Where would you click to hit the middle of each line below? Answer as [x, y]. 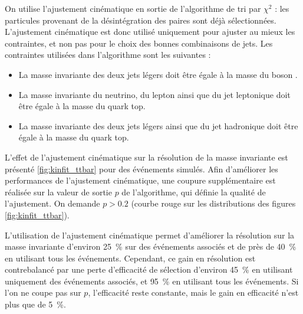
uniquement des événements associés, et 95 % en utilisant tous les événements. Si [152, 281]
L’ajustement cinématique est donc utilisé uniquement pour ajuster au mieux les [150, 32]
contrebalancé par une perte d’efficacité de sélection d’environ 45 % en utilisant [149, 269]
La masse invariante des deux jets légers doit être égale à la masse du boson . [158, 74]
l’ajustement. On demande [52, 203]
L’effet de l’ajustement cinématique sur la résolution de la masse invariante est [146, 157]
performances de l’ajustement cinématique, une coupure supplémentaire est [140, 180]
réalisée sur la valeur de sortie [58, 192]
